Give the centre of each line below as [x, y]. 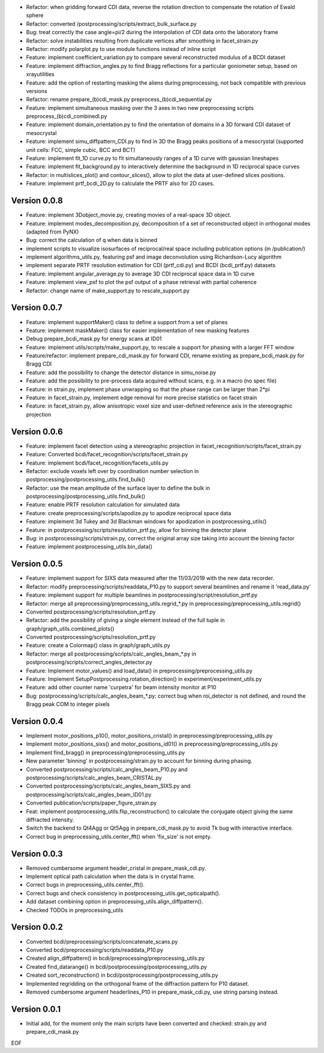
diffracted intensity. [50, 820]
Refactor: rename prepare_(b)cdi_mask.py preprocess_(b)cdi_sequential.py [119, 100]
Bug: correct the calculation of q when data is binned [92, 240]
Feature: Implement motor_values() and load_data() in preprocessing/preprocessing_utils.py [139, 671]
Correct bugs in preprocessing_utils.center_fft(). [85, 885]
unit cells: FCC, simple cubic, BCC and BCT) [81, 149]
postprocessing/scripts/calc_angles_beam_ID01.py [89, 794]
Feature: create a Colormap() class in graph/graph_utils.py [98, 645]
